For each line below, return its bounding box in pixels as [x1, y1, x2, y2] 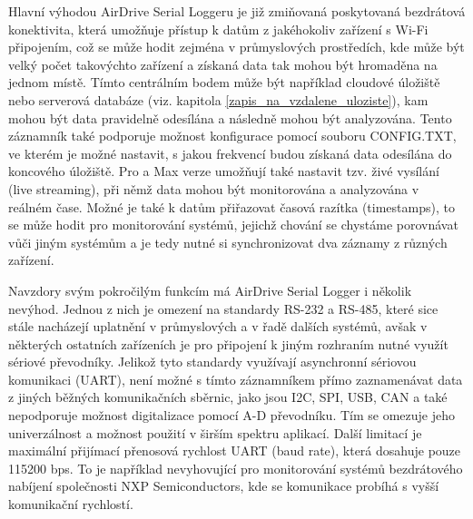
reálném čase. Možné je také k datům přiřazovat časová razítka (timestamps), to [8, 197, 455, 216]
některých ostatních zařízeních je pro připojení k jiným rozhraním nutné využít [8, 334, 448, 353]
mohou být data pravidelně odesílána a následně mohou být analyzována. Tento [8, 108, 452, 127]
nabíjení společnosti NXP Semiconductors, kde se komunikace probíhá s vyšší [8, 476, 439, 495]
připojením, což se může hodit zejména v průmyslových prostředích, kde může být [8, 37, 465, 56]
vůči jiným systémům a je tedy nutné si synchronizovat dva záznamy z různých [8, 232, 448, 251]
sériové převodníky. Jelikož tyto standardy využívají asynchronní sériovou [8, 352, 417, 371]
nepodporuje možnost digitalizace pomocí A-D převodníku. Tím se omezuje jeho [8, 406, 455, 425]
